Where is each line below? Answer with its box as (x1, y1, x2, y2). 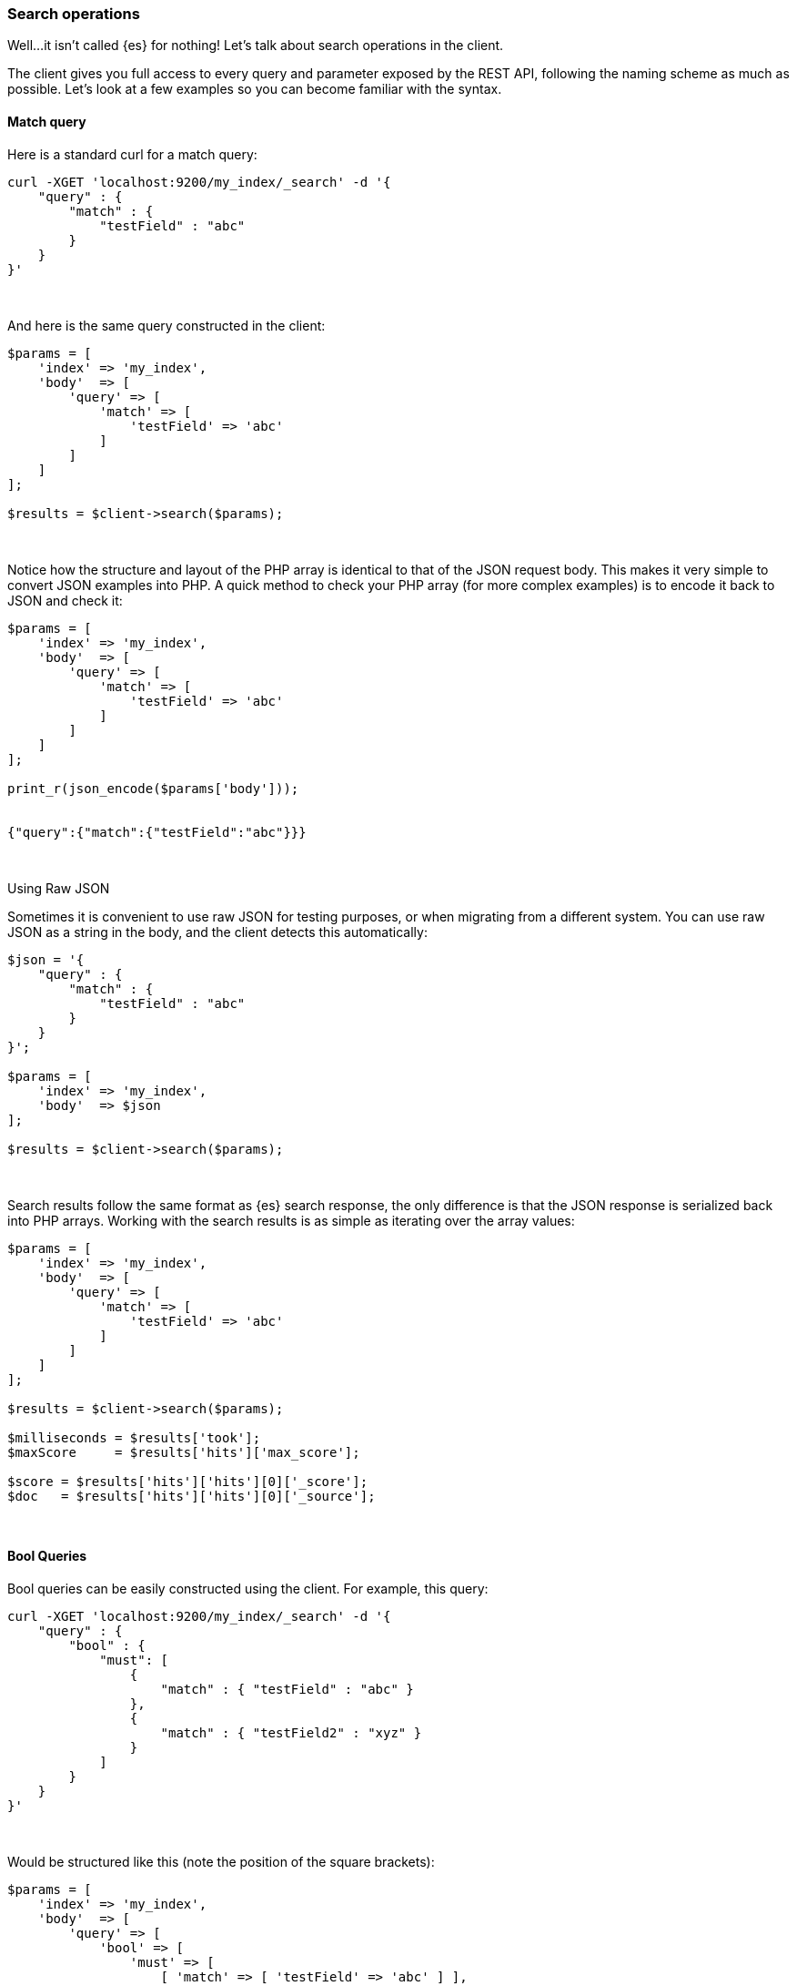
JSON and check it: (7, 592, 123, 608)
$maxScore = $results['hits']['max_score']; (7, 1444, 360, 1460)
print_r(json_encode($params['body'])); (7, 780, 299, 796)
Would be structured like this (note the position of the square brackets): (7, 1853, 435, 1869)
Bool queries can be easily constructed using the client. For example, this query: (7, 1580, 489, 1596)
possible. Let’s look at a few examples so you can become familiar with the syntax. (7, 81, 502, 97)
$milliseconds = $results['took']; (7, 1430, 261, 1445)
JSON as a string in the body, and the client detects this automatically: (7, 923, 428, 940)
